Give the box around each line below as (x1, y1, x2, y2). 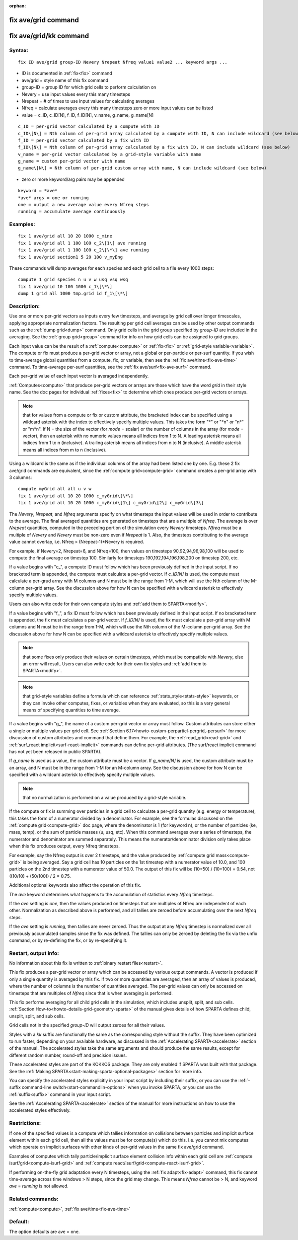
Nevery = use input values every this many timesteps (21, 91, 131, 97)
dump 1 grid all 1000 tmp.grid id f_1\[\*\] (18, 291, 129, 297)
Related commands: (9, 1195, 59, 1202)
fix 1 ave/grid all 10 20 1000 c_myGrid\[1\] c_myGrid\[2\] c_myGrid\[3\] (18, 500, 204, 506)
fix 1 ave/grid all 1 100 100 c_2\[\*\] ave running (18, 247, 149, 253)
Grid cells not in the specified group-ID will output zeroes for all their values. (9, 1022, 165, 1028)
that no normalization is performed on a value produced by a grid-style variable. (22, 794, 187, 800)
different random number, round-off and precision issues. (9, 1052, 127, 1058)
